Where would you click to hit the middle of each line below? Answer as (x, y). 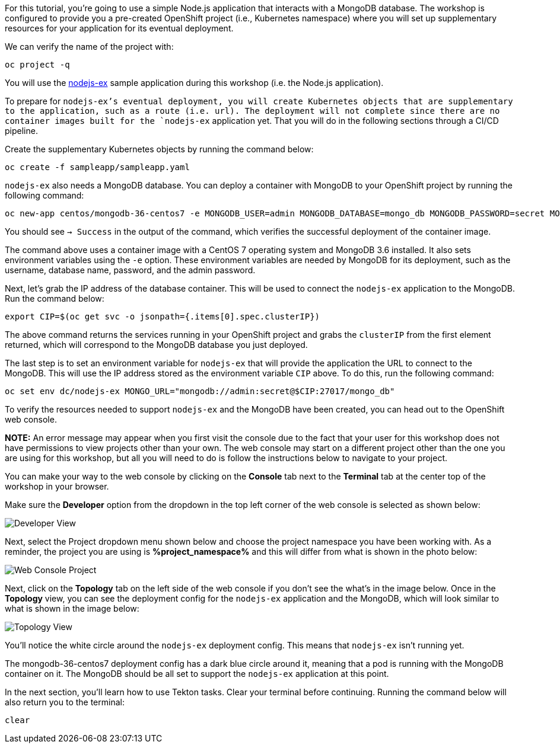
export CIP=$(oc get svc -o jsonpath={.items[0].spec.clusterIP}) (163, 317)
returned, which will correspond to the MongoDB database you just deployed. (156, 345)
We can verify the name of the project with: (89, 47)
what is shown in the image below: (72, 608)
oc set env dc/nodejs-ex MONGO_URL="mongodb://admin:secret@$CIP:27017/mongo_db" (200, 391)
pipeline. (21, 131)
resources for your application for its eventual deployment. (119, 28)
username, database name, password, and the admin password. (130, 270)
